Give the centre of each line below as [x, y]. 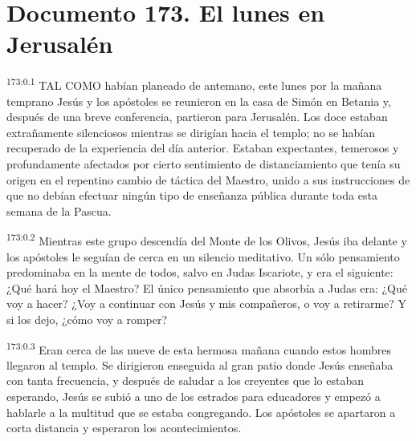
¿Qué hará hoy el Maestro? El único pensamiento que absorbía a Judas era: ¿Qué [207, 287]
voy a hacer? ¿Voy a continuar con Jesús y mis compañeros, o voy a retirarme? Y [207, 303]
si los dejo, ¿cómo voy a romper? [87, 319]
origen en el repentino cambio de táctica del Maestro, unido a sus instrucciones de [208, 179]
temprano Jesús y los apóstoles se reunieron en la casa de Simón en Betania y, [199, 101]
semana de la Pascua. [59, 210]
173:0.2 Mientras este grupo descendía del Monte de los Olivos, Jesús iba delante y [207, 239]
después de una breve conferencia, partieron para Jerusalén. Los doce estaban [197, 117]
